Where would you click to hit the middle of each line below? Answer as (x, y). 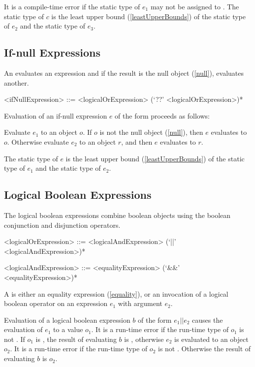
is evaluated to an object (211, 339)
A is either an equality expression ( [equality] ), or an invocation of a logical (116, 293)
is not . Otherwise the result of (205, 349)
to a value (68, 329)
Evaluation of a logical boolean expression (67, 320)
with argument (140, 303)
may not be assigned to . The (195, 6)
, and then (137, 141)
